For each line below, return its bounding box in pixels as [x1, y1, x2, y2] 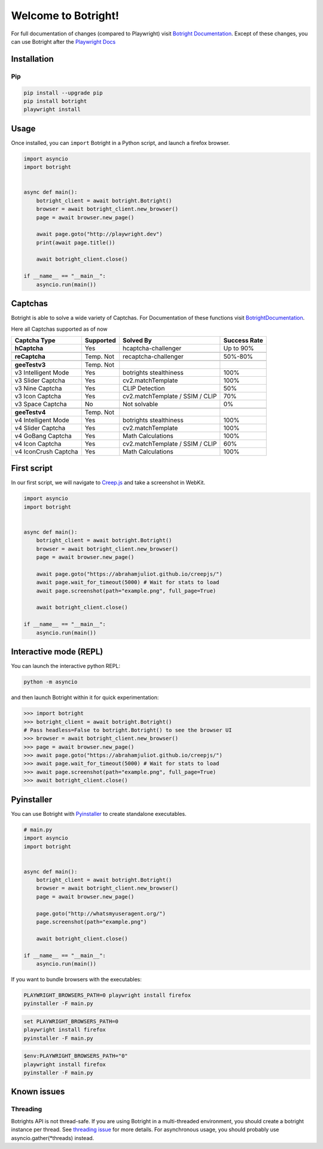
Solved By [123, 336, 152, 344]
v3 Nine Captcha [14, 384, 62, 392]
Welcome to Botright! [11, 9, 120, 22]
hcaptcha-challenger [123, 344, 182, 352]
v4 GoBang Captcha [14, 431, 72, 440]
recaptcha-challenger [123, 352, 184, 361]
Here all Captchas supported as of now [11, 325, 108, 332]
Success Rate [223, 336, 263, 344]
